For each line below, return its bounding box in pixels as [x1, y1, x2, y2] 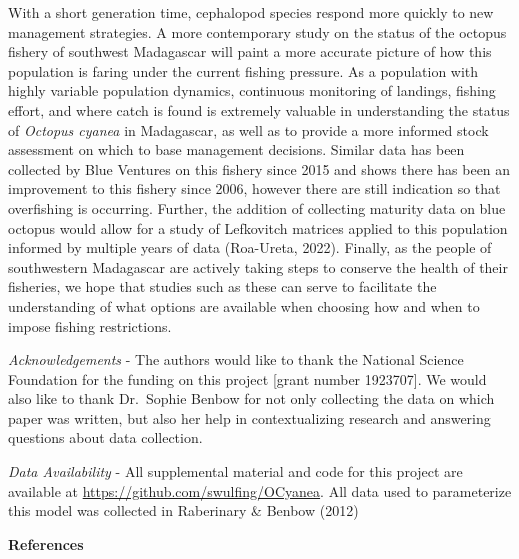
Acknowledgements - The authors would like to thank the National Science [8, 349, 464, 370]
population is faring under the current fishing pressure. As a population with [8, 60, 479, 81]
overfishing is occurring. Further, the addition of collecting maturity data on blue [8, 197, 506, 218]
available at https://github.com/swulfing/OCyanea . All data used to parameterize [8, 480, 512, 501]
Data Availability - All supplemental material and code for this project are [8, 461, 463, 482]
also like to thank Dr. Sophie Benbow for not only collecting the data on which [8, 388, 495, 409]
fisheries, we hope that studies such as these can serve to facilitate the [8, 276, 437, 297]
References [8, 533, 84, 554]
